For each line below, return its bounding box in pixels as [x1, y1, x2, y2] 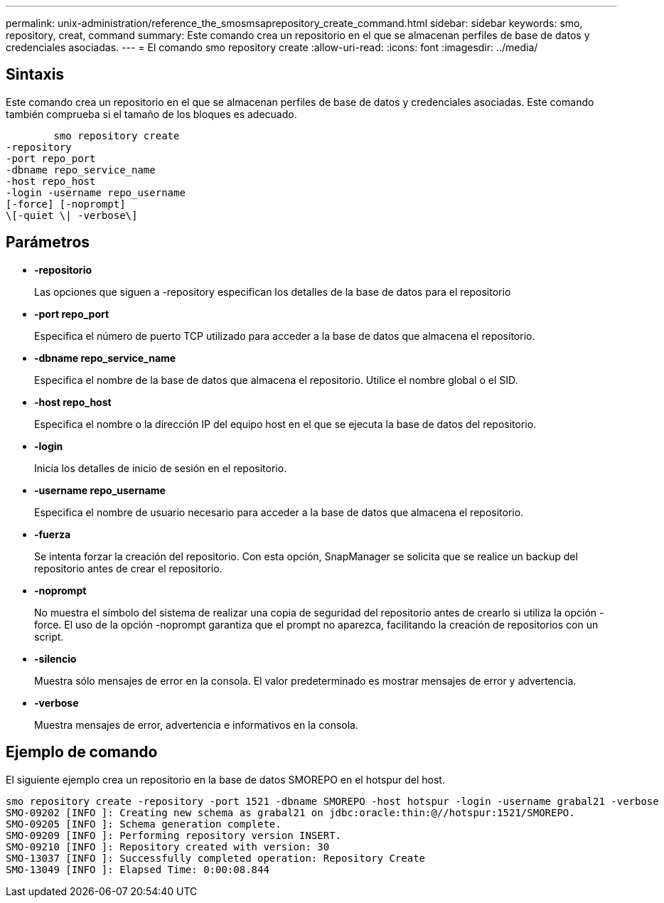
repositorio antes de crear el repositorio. [34, 562, 223, 575]
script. [34, 630, 64, 643]
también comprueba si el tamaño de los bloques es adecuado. [6, 107, 297, 120]
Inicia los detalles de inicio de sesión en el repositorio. [34, 461, 287, 474]
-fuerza [34, 528, 71, 540]
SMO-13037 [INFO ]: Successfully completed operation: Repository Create [6, 852, 426, 864]
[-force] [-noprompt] [6, 198, 126, 210]
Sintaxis [6, 65, 65, 84]
